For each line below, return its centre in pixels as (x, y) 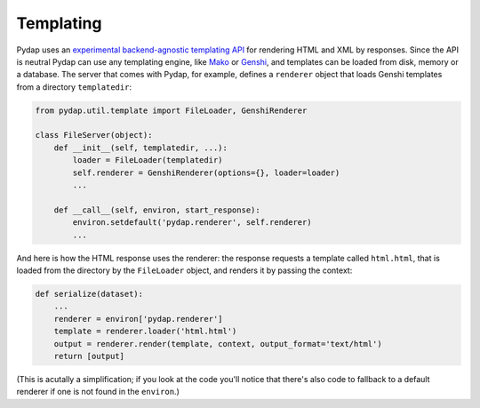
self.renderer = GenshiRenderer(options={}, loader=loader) (206, 172)
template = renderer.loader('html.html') (145, 332)
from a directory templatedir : (74, 87)
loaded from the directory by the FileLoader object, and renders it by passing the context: (184, 270)
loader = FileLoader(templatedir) (148, 160)
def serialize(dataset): (89, 294)
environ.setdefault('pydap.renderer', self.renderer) (192, 223)
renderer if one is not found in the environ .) (98, 392)
